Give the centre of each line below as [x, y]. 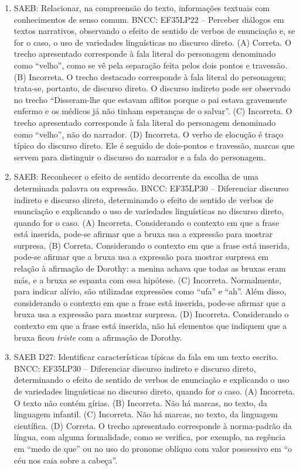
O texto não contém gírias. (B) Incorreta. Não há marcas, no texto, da [140, 402]
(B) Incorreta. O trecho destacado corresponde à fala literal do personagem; [150, 76]
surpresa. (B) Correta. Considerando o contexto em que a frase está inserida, [152, 245]
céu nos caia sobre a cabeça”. [66, 460]
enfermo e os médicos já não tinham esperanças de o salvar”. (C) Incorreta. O [153, 111]
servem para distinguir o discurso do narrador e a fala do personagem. [140, 157]
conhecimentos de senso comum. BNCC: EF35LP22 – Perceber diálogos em [149, 19]
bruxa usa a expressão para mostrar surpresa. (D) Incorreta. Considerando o [151, 314]
